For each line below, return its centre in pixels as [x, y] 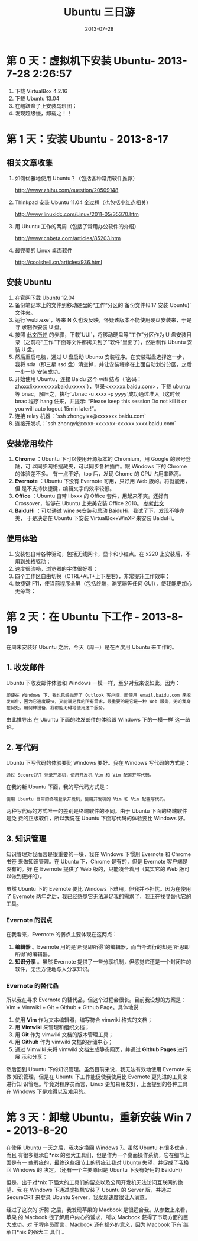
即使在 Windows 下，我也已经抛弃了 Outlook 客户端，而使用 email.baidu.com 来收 [99, 695]
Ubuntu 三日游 [99, 12]
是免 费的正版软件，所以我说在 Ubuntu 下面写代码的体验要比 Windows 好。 [98, 818]
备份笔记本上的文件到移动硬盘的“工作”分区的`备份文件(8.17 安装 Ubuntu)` [103, 305]
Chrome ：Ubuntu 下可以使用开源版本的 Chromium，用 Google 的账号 [100, 459]
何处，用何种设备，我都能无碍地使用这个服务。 [59, 707]
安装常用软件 [30, 443]
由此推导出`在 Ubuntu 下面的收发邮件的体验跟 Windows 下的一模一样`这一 [96, 719]
